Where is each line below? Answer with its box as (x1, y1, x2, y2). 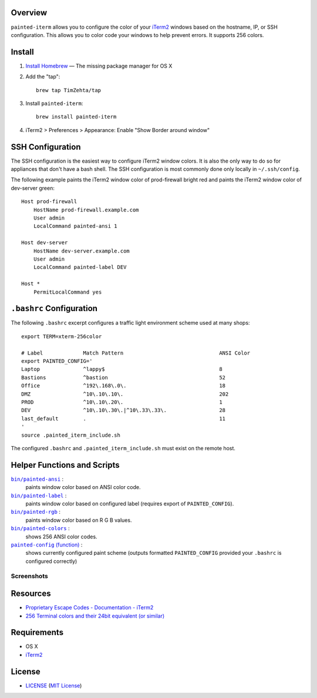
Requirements (11, 628, 64, 638)
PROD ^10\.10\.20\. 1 (21, 399, 222, 405)
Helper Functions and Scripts (11, 460, 120, 470)
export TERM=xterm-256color (21, 333, 102, 340)
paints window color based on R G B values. (25, 517, 132, 524)
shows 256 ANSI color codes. (25, 533, 97, 540)
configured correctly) (25, 558, 77, 565)
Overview (11, 8, 48, 18)
